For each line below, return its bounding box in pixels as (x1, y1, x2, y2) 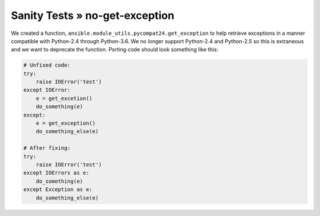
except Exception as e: (23, 186, 93, 193)
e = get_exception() (36, 120, 96, 127)
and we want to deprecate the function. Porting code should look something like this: (11, 46, 219, 53)
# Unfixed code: (23, 62, 71, 69)
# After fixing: (23, 145, 71, 151)
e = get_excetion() (36, 95, 93, 102)
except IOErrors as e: (23, 169, 89, 176)
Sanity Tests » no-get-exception (11, 9, 175, 22)
